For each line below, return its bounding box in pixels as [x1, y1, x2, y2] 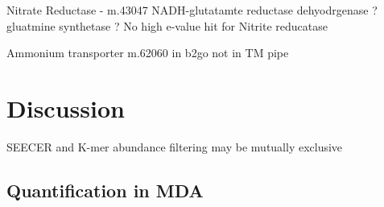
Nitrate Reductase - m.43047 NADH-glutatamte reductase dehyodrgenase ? [6, 2, 378, 18]
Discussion [6, 91, 125, 124]
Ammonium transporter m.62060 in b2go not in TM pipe [6, 44, 289, 61]
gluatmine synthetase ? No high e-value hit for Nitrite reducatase [6, 17, 328, 34]
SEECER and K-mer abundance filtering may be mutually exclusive [6, 138, 343, 155]
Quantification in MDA [6, 177, 204, 202]
